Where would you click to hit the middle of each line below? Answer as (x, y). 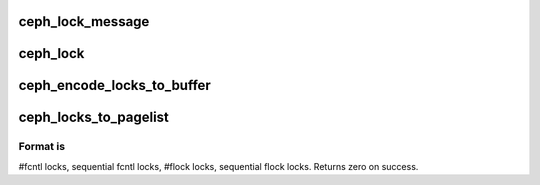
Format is (41, 147)
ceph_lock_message (84, 21)
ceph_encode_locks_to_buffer (115, 85)
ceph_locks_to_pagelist (94, 117)
